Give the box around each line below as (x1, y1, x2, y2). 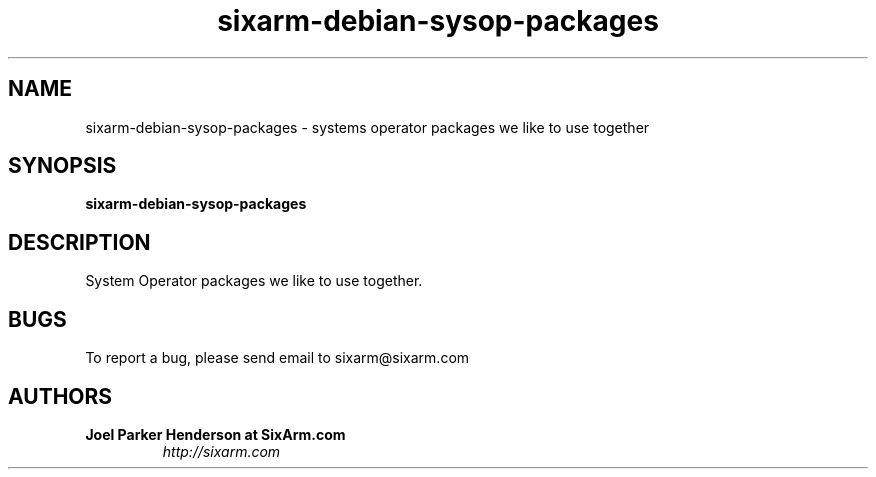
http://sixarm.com (162, 442, 281, 460)
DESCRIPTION (8, 229, 151, 255)
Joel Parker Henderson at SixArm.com (85, 425, 346, 443)
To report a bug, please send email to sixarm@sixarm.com (85, 349, 470, 367)
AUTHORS (8, 383, 113, 409)
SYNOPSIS (8, 153, 117, 179)
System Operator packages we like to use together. (85, 272, 423, 290)
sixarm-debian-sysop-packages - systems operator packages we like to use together (85, 118, 650, 136)
